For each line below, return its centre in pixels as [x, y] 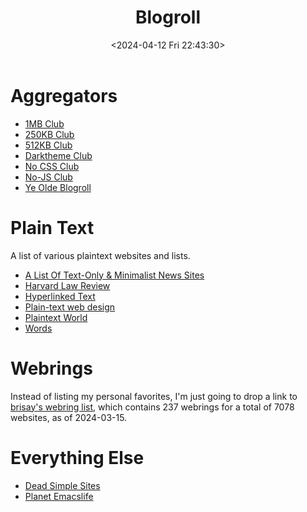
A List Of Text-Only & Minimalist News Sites [114, 275]
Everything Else [77, 457]
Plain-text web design [70, 307]
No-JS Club [48, 177]
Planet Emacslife [59, 496]
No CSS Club [52, 166]
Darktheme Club [58, 155]
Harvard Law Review [67, 285]
